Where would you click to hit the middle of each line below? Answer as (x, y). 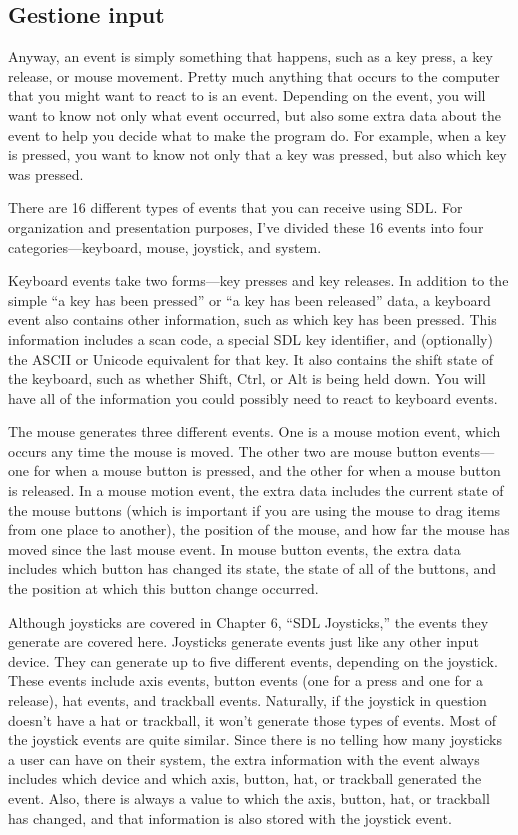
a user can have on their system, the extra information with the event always (244, 758)
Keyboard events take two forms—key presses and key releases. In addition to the (258, 280)
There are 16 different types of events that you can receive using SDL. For (235, 207)
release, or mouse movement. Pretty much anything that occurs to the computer (254, 75)
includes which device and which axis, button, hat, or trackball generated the (245, 778)
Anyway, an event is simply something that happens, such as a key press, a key (250, 56)
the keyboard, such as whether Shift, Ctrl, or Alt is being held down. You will (247, 378)
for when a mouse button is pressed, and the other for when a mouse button (267, 470)
